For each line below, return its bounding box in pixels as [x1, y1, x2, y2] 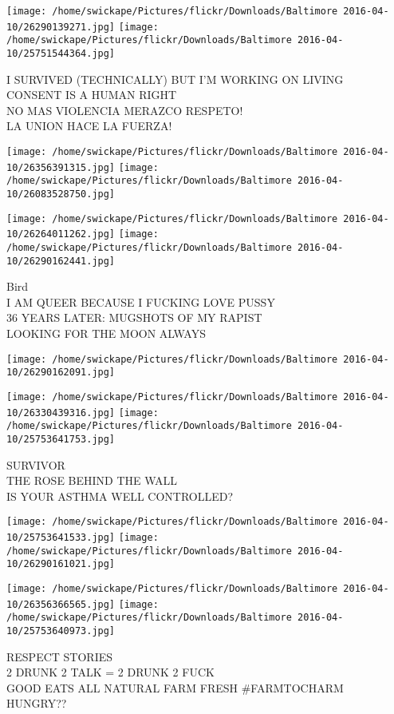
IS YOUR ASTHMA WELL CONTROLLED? [6, 487, 234, 504]
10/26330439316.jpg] [6, 407, 116, 418]
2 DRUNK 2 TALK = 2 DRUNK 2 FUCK [6, 664, 215, 680]
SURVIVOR [6, 456, 65, 473]
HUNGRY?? [6, 695, 67, 712]
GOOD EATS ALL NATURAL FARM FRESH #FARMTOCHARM [6, 679, 344, 696]
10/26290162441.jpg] [6, 255, 116, 267]
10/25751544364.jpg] [6, 47, 116, 59]
